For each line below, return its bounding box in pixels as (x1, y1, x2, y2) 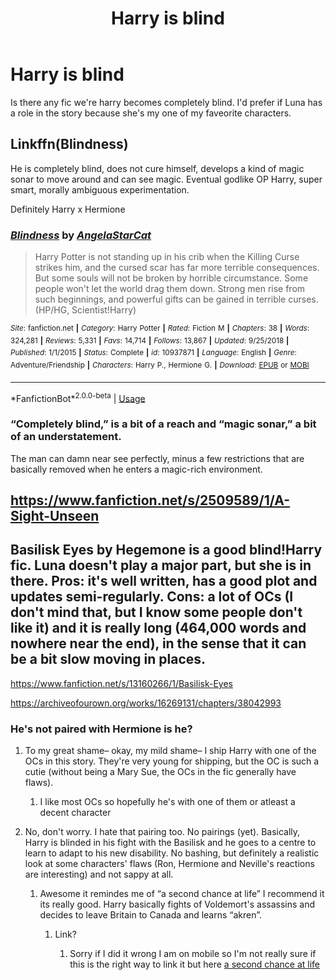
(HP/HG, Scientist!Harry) (34, 304, 137, 316)
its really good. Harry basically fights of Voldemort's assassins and (39, 898, 315, 911)
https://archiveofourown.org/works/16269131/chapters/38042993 (10, 697, 282, 709)
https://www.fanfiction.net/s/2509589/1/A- (10, 492, 291, 509)
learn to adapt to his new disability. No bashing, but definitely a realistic (24, 847, 320, 859)
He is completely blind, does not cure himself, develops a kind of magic (10, 162, 305, 174)
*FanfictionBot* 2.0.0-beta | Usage (10, 390, 146, 404)
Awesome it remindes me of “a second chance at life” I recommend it (39, 888, 325, 900)
